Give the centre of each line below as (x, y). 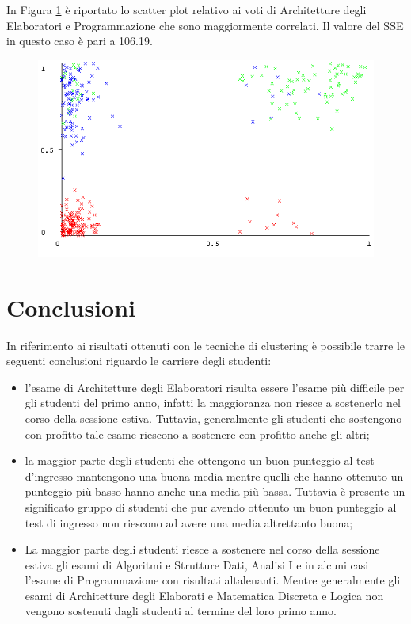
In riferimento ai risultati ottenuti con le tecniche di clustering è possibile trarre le (206, 345)
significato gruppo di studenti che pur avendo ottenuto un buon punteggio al (211, 506)
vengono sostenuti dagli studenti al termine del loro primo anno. (181, 611)
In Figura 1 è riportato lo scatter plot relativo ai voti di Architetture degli (186, 10)
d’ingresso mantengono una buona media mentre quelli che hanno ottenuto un (214, 476)
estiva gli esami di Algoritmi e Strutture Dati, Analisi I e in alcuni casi (197, 564)
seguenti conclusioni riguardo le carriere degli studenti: (139, 361)
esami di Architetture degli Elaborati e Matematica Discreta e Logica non (204, 595)
